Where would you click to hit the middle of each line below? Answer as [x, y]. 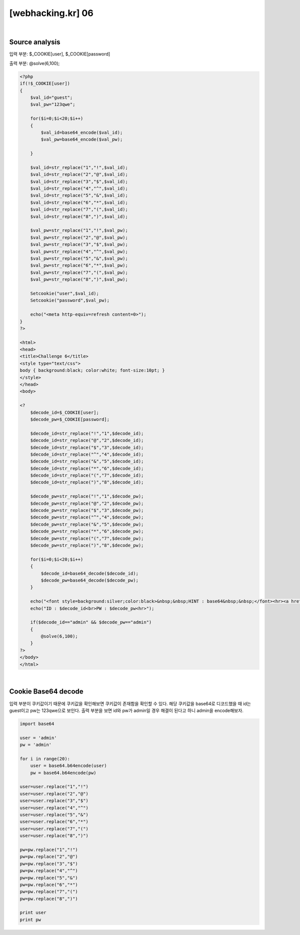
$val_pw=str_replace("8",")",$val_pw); [79, 279]
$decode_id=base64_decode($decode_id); [89, 573]
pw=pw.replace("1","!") [49, 849]
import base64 [37, 723]
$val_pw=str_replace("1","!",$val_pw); [79, 230]
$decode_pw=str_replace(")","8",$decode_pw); [87, 545]
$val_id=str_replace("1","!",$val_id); [79, 167]
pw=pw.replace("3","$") [49, 863]
